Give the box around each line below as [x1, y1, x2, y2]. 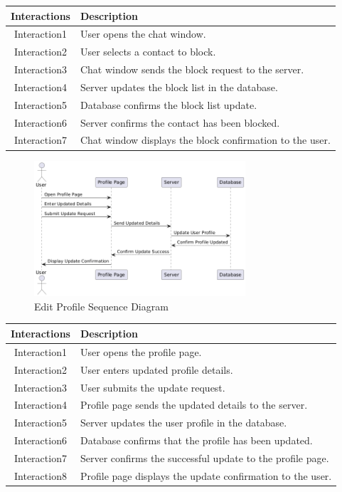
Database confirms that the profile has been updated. [80, 433, 313, 448]
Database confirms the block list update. [80, 97, 257, 112]
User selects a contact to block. [80, 44, 216, 59]
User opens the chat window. [80, 26, 206, 41]
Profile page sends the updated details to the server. [80, 397, 308, 412]
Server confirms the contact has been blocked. [80, 115, 280, 130]
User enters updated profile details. [80, 362, 233, 377]
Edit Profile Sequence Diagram [34, 298, 169, 313]
